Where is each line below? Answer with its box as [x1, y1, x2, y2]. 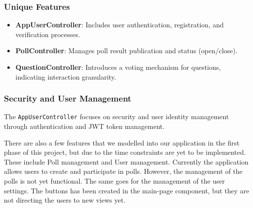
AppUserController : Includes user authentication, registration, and [15, 20, 224, 30]
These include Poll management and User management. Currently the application [4, 156, 249, 166]
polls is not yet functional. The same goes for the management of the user [4, 176, 225, 186]
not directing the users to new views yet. [4, 195, 126, 205]
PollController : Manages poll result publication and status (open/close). [15, 45, 238, 56]
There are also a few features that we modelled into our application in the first [4, 137, 240, 147]
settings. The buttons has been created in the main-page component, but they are [4, 185, 250, 195]
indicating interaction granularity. [15, 71, 116, 82]
